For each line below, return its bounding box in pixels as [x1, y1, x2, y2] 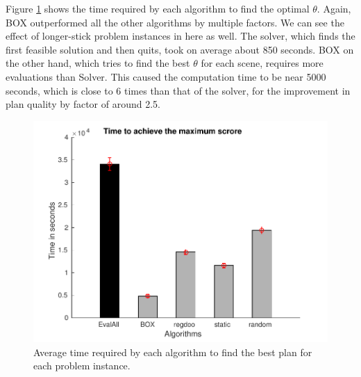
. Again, [317, 1, 351, 15]
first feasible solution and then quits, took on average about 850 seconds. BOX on [6, 42, 354, 56]
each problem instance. [33, 358, 131, 373]
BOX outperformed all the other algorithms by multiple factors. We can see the [6, 15, 344, 29]
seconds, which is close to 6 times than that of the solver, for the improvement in [6, 83, 351, 97]
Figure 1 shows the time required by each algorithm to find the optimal [6, 1, 310, 15]
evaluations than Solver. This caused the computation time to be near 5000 [6, 69, 326, 83]
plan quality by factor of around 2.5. [6, 97, 160, 111]
